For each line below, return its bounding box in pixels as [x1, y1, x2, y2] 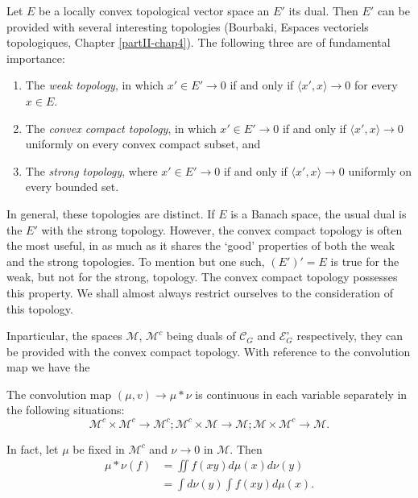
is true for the [330, 252, 399, 269]
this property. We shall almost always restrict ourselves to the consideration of [6, 284, 393, 301]
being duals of [166, 327, 236, 344]
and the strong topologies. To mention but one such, [6, 252, 265, 269]
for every [354, 77, 398, 93]
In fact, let [6, 440, 59, 457]
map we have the [6, 359, 90, 376]
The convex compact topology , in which [25, 119, 217, 136]
